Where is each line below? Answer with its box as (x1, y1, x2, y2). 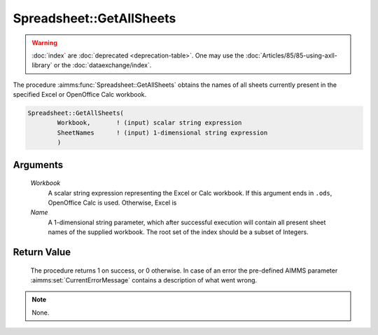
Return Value (13, 246, 71, 259)
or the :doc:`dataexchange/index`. (53, 61, 152, 69)
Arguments (13, 158, 64, 171)
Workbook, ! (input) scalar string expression (57, 119, 242, 127)
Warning (31, 39, 57, 47)
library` (31, 61, 52, 69)
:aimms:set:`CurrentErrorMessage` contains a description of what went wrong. (30, 276, 258, 285)
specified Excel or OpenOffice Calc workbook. (13, 90, 147, 99)
